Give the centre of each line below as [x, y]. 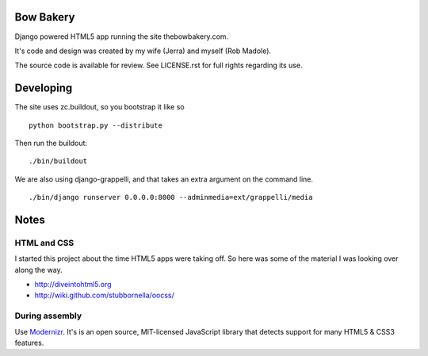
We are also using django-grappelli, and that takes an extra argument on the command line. [164, 179]
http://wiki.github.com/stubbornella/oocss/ [104, 295]
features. [29, 343]
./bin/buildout [58, 161]
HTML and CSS [44, 243]
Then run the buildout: [51, 143]
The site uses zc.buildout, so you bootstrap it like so [100, 107]
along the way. [38, 270]
